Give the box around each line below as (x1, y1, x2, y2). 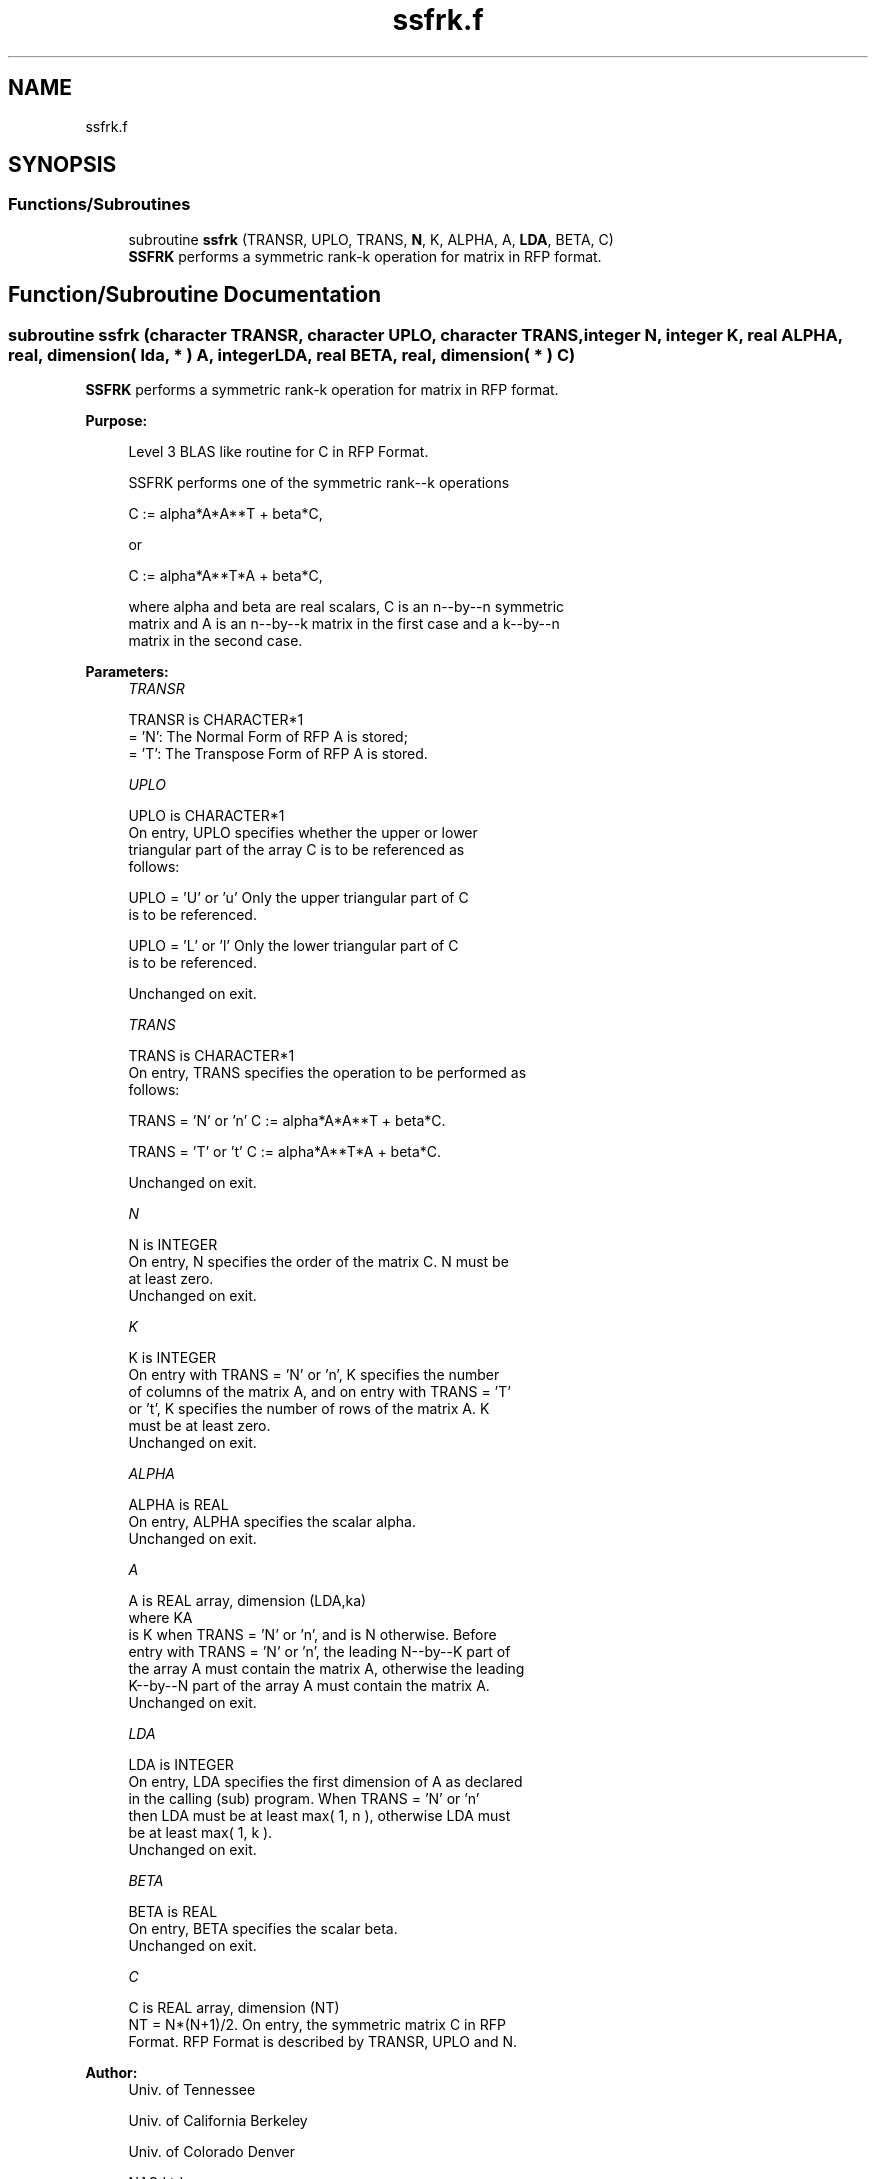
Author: (85, 2064, 138, 2082)
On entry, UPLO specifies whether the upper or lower (128, 824, 478, 842)
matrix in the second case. (128, 632, 303, 650)
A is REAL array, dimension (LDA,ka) (128, 1592, 367, 1610)
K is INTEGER (128, 1349, 217, 1367)
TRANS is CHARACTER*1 (128, 1047, 295, 1065)
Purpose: (85, 412, 148, 430)
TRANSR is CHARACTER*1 (128, 711, 304, 729)
